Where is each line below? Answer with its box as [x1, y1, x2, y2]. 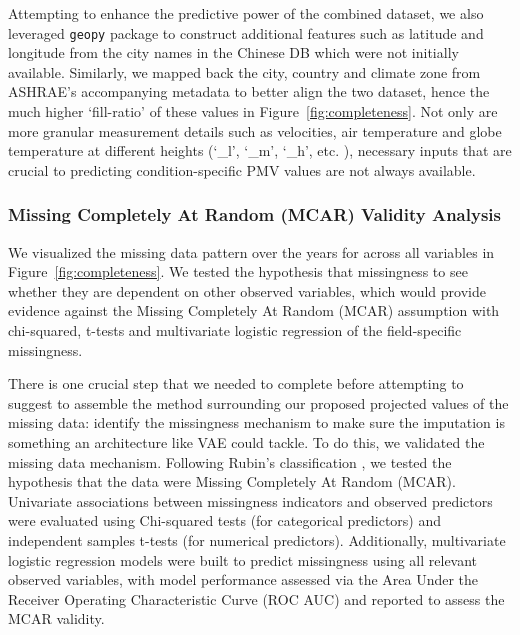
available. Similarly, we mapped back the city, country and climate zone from [8, 61, 481, 82]
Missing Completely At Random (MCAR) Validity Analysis [8, 202, 501, 227]
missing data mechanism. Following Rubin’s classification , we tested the [8, 451, 452, 472]
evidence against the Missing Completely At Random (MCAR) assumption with [8, 300, 500, 321]
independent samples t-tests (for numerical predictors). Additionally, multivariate [8, 529, 506, 550]
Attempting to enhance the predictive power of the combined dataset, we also [8, 3, 484, 23]
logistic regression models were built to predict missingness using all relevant [8, 549, 478, 570]
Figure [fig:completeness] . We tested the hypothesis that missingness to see [8, 261, 468, 282]
